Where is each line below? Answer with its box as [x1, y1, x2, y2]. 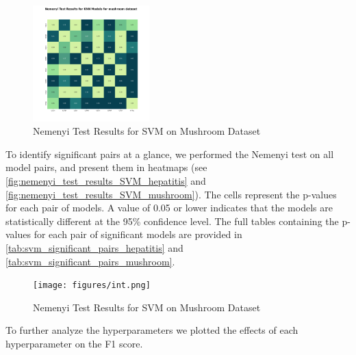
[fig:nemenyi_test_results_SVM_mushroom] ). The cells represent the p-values [5, 187, 337, 201]
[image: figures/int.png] [33, 280, 151, 291]
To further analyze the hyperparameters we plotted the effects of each [5, 323, 298, 337]
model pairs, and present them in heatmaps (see [5, 160, 207, 174]
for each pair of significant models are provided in [34, 227, 242, 241]
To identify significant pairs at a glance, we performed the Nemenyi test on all [5, 146, 334, 161]
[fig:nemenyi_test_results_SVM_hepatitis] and [5, 173, 206, 187]
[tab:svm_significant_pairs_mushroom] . [5, 254, 175, 268]
